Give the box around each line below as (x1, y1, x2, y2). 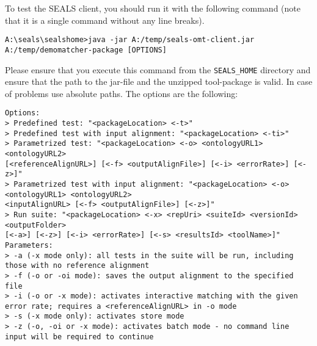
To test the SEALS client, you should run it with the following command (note (5, 2, 301, 14)
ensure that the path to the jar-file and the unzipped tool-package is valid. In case (5, 75, 313, 88)
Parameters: (5, 240, 53, 250)
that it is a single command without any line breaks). (5, 13, 205, 26)
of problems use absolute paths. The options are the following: (5, 87, 238, 99)
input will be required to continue (5, 332, 154, 341)
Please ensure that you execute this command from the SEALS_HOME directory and (5, 63, 311, 76)
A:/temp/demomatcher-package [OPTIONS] (5, 45, 167, 54)
